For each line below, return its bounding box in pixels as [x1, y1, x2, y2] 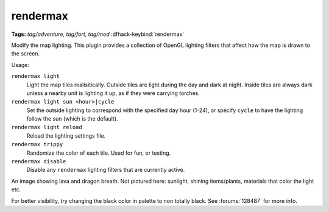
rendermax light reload [11, 124, 82, 131]
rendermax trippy [11, 141, 63, 148]
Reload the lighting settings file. [26, 132, 106, 140]
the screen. [11, 50, 40, 57]
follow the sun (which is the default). [26, 115, 118, 122]
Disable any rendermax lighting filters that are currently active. [26, 166, 185, 174]
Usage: [11, 61, 30, 68]
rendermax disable [11, 158, 66, 165]
